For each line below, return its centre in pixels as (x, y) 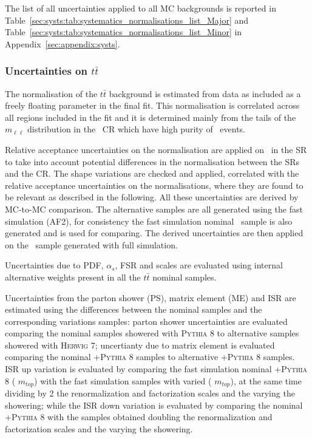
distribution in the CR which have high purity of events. (136, 129)
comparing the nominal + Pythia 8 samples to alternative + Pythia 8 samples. (150, 357)
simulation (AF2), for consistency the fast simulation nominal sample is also (149, 221)
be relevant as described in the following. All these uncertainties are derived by (152, 197)
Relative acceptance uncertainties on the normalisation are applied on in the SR (156, 149)
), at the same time (266, 380)
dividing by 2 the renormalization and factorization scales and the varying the (150, 393)
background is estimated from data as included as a (205, 93)
